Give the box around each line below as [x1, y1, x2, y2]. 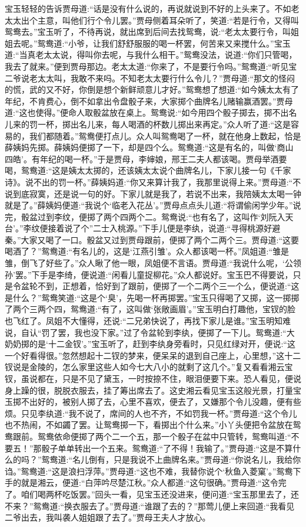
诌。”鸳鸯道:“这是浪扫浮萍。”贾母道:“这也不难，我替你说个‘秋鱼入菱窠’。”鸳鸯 [5, 464, 293, 477]
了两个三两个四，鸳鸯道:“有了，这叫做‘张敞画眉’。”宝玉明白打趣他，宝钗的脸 [5, 303, 295, 315]
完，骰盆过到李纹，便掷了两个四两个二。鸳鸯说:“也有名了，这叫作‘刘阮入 [5, 210, 285, 222]
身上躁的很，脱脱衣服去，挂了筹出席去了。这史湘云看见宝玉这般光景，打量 [5, 384, 293, 396]
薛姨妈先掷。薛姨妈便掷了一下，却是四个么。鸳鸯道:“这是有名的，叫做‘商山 [5, 141, 294, 153]
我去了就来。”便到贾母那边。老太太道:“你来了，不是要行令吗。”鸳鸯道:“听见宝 [5, 60, 297, 72]
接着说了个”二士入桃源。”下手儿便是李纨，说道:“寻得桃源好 [48, 222, 272, 234]
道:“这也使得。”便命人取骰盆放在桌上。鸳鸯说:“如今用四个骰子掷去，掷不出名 [5, 106, 297, 119]
